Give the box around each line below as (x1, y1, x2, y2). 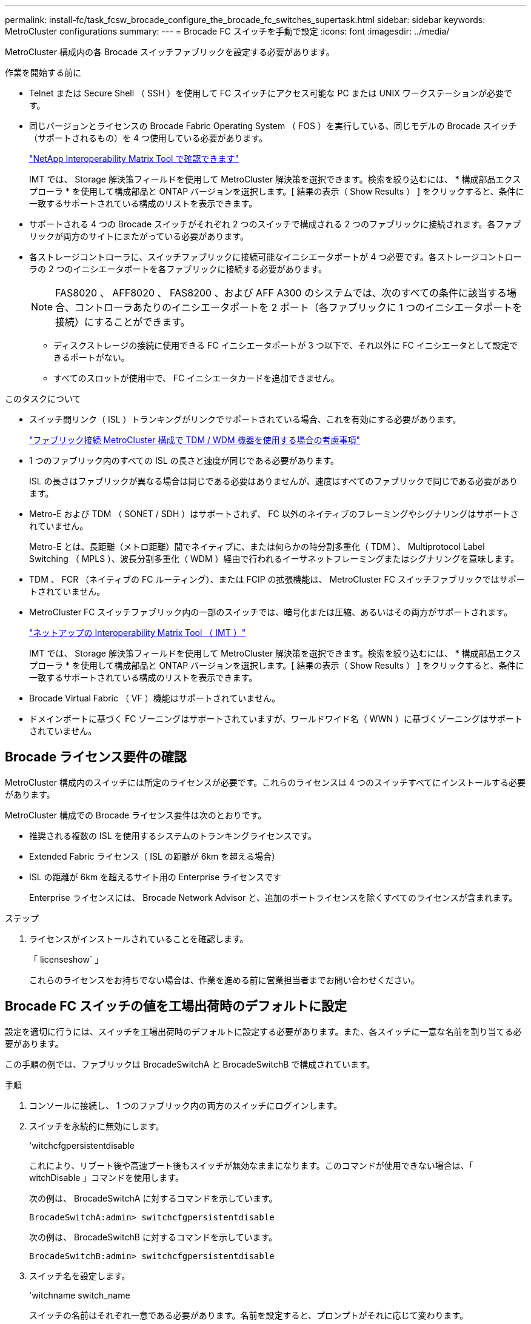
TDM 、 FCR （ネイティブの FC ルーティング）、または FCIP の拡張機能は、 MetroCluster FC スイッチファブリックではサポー (29, 574, 525, 584)
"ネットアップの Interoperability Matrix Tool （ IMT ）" (29, 627, 246, 638)
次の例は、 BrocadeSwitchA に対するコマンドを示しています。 (29, 1192, 278, 1203)
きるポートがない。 (53, 352, 130, 363)
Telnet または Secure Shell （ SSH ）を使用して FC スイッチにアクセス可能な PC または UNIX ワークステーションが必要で (29, 88, 513, 98)
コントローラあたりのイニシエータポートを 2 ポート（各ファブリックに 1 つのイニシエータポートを (75, 301, 523, 313)
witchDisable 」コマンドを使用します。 (29, 1172, 184, 1183)
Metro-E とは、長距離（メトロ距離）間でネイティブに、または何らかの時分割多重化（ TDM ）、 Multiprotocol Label (29, 541, 485, 552)
